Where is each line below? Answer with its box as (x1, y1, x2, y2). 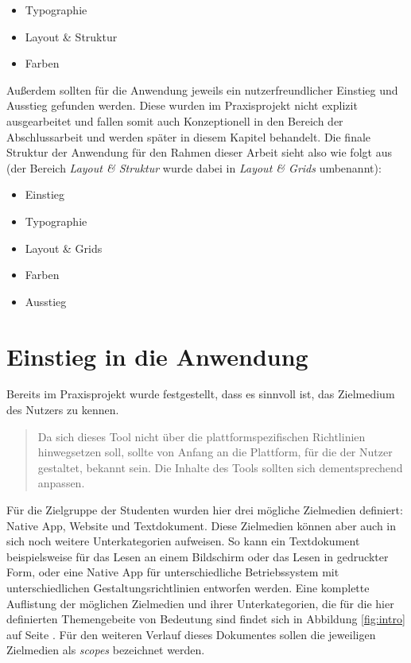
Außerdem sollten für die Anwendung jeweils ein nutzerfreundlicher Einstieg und (6, 81, 398, 98)
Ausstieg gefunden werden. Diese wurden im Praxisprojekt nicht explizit (6, 97, 358, 114)
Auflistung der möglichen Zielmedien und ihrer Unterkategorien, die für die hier (6, 595, 394, 611)
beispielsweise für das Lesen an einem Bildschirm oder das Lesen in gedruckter (6, 548, 389, 564)
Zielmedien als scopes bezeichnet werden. (6, 642, 205, 658)
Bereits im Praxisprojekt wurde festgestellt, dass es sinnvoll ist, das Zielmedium (6, 386, 395, 402)
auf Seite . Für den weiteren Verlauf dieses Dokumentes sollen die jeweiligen (6, 626, 376, 642)
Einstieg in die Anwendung (6, 339, 308, 372)
